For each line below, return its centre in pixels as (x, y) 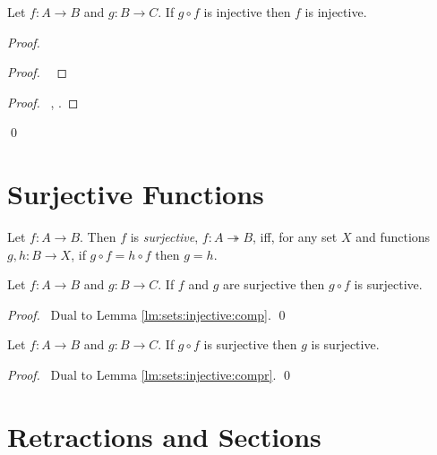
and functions (393, 237)
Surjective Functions (136, 194)
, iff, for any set (295, 237)
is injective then (247, 12)
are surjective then (274, 284)
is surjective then (250, 344)
